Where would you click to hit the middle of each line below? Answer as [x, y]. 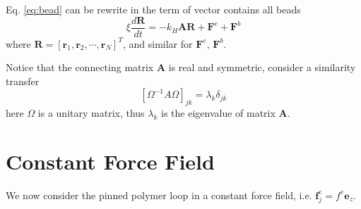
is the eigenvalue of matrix [218, 113]
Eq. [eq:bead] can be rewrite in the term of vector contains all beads [153, 9]
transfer [23, 81]
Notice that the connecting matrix [80, 67]
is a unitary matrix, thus [91, 113]
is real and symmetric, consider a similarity [262, 67]
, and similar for [158, 43]
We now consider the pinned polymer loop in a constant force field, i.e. [159, 195]
